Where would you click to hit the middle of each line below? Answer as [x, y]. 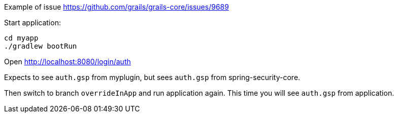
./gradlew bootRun [41, 46]
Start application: [32, 23]
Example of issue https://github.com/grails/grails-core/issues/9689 [117, 7]
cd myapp [21, 38]
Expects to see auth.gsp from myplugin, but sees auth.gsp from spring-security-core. [152, 77]
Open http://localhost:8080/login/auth [68, 62]
